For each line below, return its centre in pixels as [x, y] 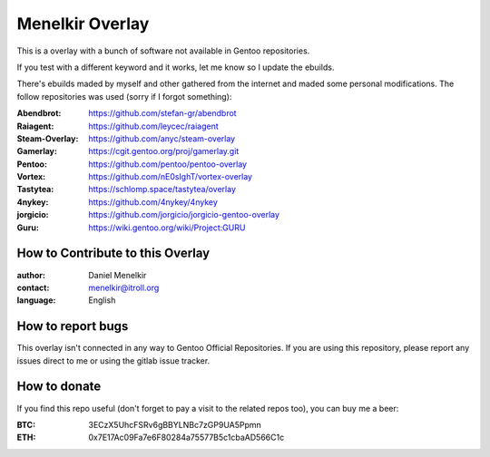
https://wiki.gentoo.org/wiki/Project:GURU [167, 228]
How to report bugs [73, 326]
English [102, 300]
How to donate [59, 387]
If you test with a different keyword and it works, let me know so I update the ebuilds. [176, 67]
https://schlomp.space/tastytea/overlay [162, 190]
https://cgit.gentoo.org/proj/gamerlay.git [164, 151]
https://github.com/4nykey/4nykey [153, 202]
